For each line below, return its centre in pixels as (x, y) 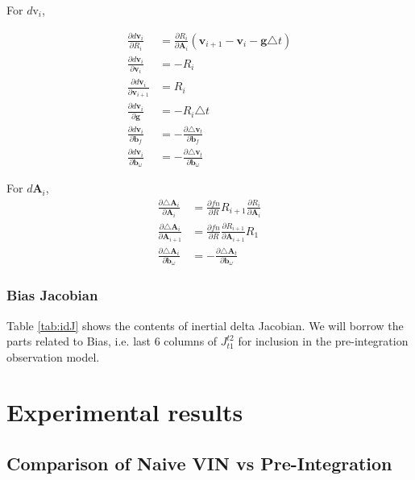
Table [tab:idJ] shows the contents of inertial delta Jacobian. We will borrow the (205, 325)
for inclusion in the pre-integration (323, 341)
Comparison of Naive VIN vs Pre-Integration (199, 463)
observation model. (53, 356)
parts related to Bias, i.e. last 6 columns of (112, 341)
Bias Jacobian (52, 295)
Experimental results (125, 412)
